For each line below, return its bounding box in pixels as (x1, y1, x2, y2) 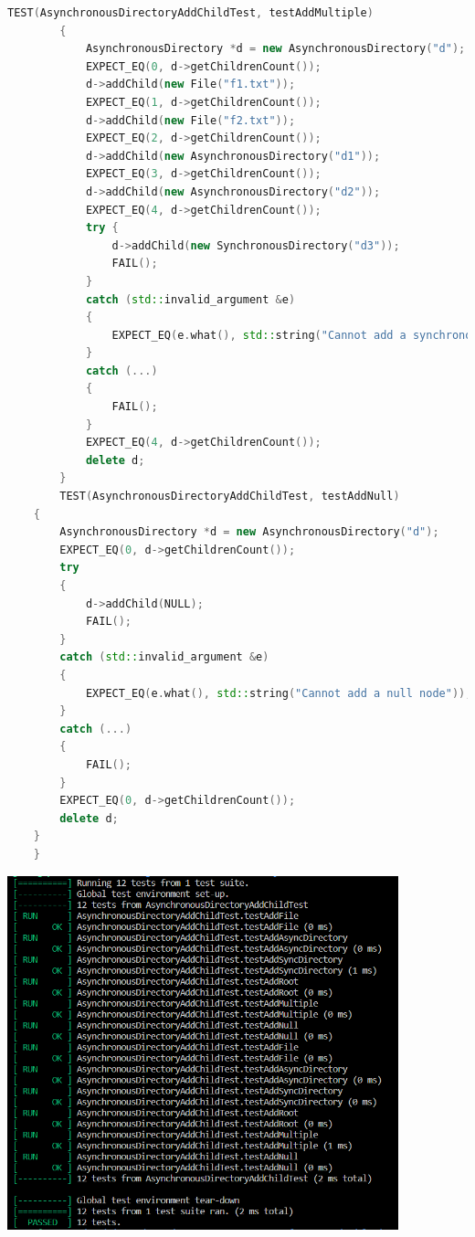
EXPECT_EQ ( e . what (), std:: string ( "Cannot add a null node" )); (85, 686, 472, 700)
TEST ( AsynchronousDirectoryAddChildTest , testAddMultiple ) (7, 6, 374, 19)
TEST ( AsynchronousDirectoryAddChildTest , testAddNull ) (59, 490, 400, 503)
